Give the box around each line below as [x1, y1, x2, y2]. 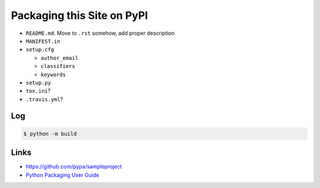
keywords [40, 71, 66, 78]
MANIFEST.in [25, 38, 60, 44]
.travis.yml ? [25, 95, 63, 103]
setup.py [25, 79, 52, 86]
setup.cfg [25, 46, 55, 53]
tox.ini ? [25, 87, 51, 95]
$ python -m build [23, 130, 77, 137]
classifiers [40, 63, 75, 70]
